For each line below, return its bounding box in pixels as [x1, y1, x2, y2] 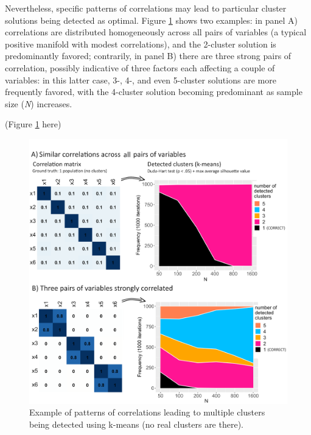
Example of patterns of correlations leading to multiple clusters [29, 406, 265, 419]
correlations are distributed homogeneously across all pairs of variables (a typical [5, 26, 307, 38]
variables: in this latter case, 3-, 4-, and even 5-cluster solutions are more [5, 73, 276, 86]
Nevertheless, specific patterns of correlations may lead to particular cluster [5, 2, 287, 14]
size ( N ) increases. [5, 97, 72, 110]
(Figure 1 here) [5, 118, 61, 130]
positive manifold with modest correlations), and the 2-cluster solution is [5, 37, 276, 50]
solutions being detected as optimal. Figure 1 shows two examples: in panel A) [5, 13, 298, 26]
